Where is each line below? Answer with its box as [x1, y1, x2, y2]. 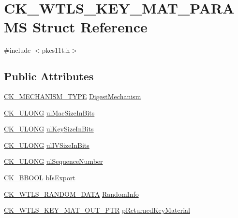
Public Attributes [4, 69, 94, 84]
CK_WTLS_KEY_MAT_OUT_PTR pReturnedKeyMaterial [4, 205, 190, 215]
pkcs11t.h [42, 45, 70, 55]
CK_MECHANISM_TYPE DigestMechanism [4, 91, 141, 102]
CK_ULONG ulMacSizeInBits [4, 107, 95, 117]
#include [4, 45, 31, 55]
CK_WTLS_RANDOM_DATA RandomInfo [4, 189, 139, 199]
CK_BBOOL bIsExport [4, 173, 75, 183]
